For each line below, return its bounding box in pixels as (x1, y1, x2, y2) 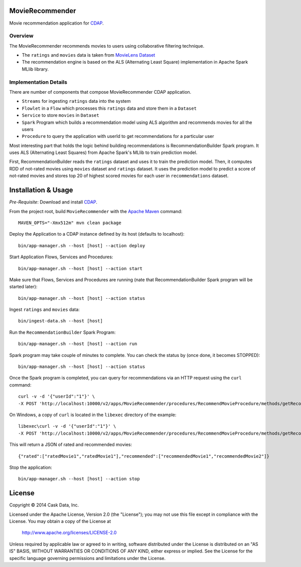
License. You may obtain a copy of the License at (9, 518, 111, 524)
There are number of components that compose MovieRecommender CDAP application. (9, 89, 192, 95)
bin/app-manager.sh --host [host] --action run (18, 341, 137, 347)
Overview (9, 33, 34, 40)
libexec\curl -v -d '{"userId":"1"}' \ (18, 424, 116, 429)
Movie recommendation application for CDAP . (9, 20, 104, 26)
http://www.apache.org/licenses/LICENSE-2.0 (22, 529, 117, 536)
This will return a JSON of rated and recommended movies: (9, 442, 132, 448)
